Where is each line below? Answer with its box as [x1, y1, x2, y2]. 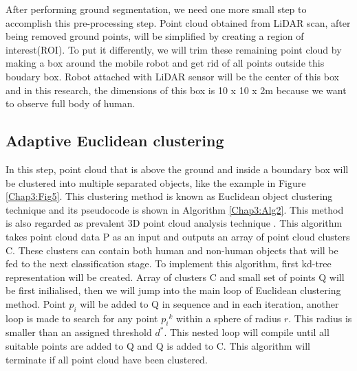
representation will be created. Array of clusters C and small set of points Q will [6, 269, 345, 284]
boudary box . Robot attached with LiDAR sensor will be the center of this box [6, 69, 339, 83]
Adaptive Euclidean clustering [6, 130, 224, 151]
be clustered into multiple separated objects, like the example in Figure [6, 175, 306, 190]
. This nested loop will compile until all [164, 325, 329, 339]
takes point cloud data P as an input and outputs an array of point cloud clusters [6, 229, 350, 243]
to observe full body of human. [6, 96, 136, 111]
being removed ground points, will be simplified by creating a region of [6, 29, 304, 43]
